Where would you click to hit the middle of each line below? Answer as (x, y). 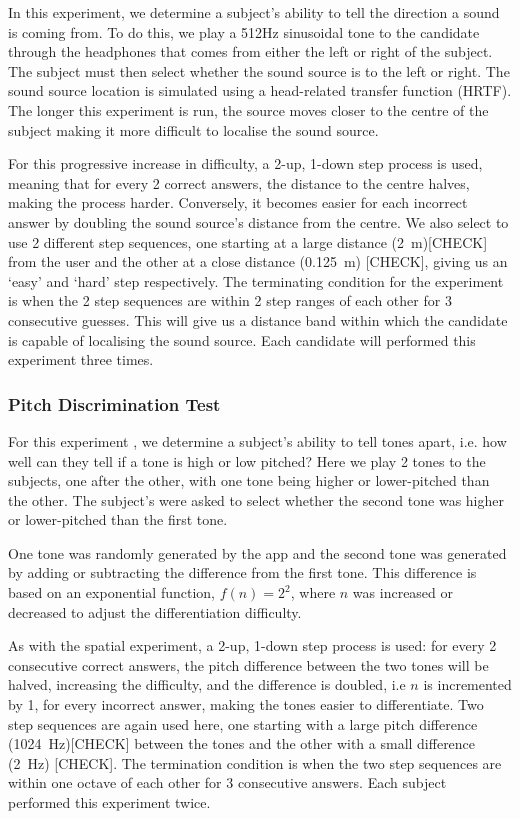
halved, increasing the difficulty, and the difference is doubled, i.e (207, 684)
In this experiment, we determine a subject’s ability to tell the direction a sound (254, 12)
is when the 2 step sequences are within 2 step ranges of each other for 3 (230, 300)
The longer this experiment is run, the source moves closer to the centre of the (248, 109)
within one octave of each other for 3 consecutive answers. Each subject (227, 782)
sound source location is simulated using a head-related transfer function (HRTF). (260, 90)
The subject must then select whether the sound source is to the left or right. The (259, 70)
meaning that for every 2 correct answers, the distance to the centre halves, (239, 182)
